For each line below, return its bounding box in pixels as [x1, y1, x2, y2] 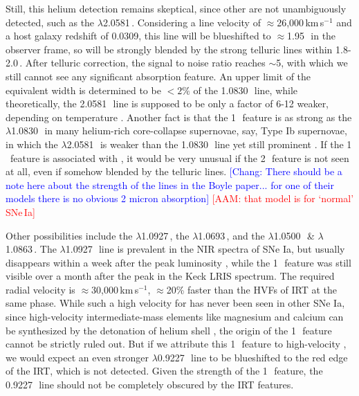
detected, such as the [6, 15, 95, 29]
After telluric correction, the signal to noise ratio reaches [25, 55, 266, 70]
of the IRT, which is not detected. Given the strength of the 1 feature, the [6, 363, 323, 378]
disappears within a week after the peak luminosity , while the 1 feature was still [6, 255, 351, 269]
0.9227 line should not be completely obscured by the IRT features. [6, 377, 294, 392]
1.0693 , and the [198, 228, 265, 242]
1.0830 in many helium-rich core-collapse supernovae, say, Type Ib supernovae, [11, 123, 347, 138]
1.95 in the [287, 28, 336, 43]
